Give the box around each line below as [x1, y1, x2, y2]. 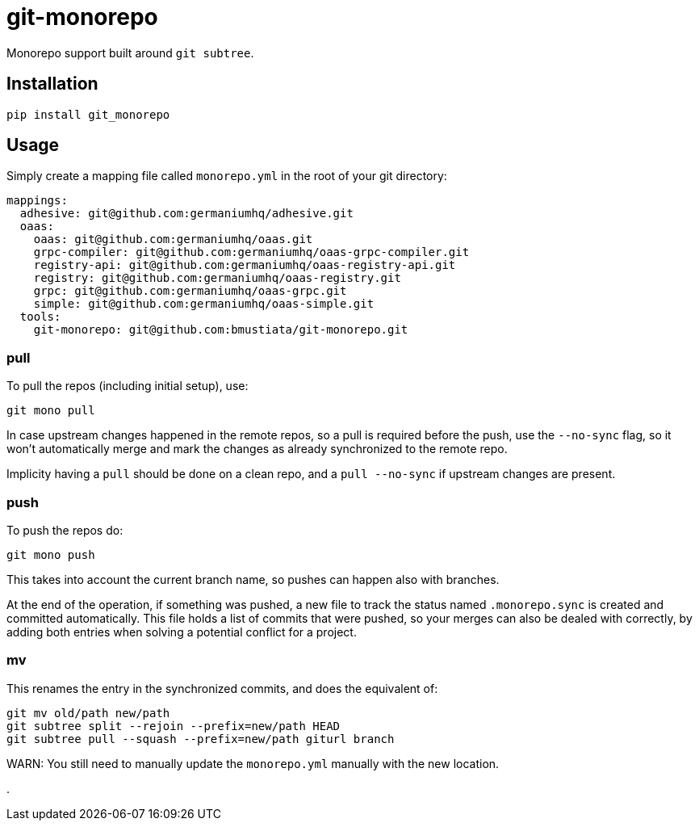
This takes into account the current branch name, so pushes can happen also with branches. [6, 572, 500, 586]
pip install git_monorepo [6, 107, 170, 121]
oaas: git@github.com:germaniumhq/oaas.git [33, 233, 313, 246]
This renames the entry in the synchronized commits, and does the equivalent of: [6, 681, 438, 695]
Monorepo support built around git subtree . [6, 45, 254, 60]
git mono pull [6, 404, 95, 418]
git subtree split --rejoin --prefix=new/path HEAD [6, 719, 341, 733]
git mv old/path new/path [6, 706, 170, 720]
